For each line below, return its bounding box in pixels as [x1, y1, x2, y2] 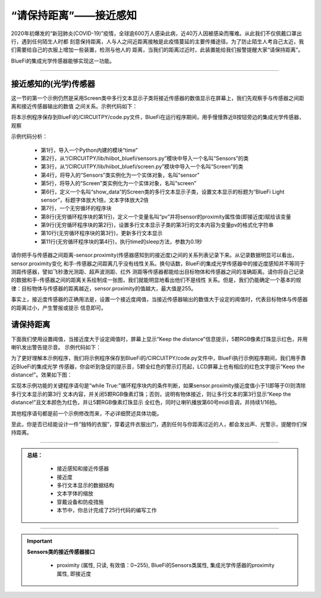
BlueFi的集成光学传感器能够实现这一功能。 [11, 57, 115, 64]
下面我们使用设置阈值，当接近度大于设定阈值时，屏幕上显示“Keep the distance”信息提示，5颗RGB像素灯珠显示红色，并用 [11, 335, 308, 342]
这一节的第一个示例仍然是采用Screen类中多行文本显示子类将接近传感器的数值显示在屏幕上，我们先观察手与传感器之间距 [11, 94, 304, 101]
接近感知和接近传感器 [56, 465, 109, 472]
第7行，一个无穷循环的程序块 [40, 205, 112, 212]
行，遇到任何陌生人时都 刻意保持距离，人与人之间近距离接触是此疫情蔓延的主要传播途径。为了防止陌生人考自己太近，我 [11, 37, 304, 45]
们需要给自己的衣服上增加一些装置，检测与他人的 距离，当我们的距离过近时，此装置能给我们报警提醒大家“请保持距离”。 [11, 46, 304, 54]
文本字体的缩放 [56, 490, 93, 497]
